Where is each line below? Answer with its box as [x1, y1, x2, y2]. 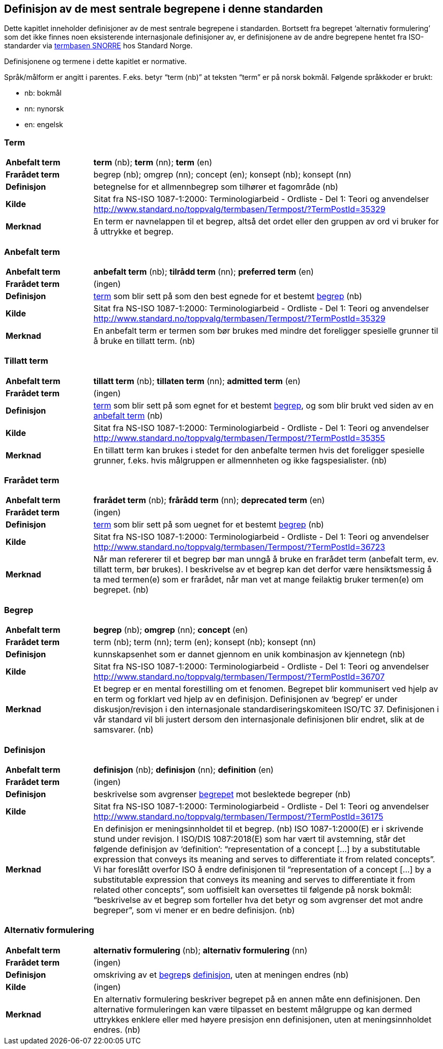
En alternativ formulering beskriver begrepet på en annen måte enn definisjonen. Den [93, 994, 421, 1004]
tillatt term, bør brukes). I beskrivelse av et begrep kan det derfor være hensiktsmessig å [93, 564, 432, 575]
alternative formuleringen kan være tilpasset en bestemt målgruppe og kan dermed [93, 1004, 412, 1014]
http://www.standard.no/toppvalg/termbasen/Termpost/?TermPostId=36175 [93, 811, 383, 822]
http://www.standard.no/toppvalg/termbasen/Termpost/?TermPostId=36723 [93, 542, 386, 552]
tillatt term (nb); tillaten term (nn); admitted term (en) [93, 375, 301, 386]
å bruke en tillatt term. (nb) [93, 335, 195, 346]
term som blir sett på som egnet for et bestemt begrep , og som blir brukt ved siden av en [93, 400, 434, 411]
